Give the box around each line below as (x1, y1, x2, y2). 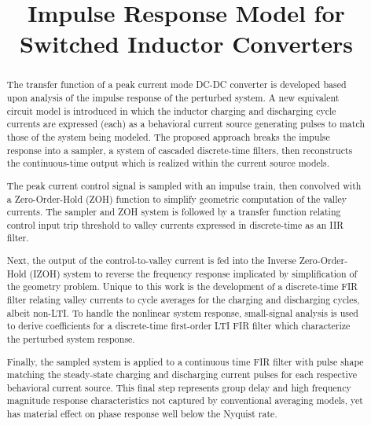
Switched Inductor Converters (20, 28, 353, 60)
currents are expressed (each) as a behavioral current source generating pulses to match (6, 117, 365, 130)
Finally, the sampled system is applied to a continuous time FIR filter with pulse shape (6, 354, 364, 368)
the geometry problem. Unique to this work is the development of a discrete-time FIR (6, 280, 358, 293)
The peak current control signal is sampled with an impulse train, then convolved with (6, 178, 362, 192)
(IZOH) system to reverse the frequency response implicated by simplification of (29, 266, 358, 280)
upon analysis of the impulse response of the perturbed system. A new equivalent (6, 91, 340, 105)
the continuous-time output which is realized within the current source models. (6, 156, 330, 170)
